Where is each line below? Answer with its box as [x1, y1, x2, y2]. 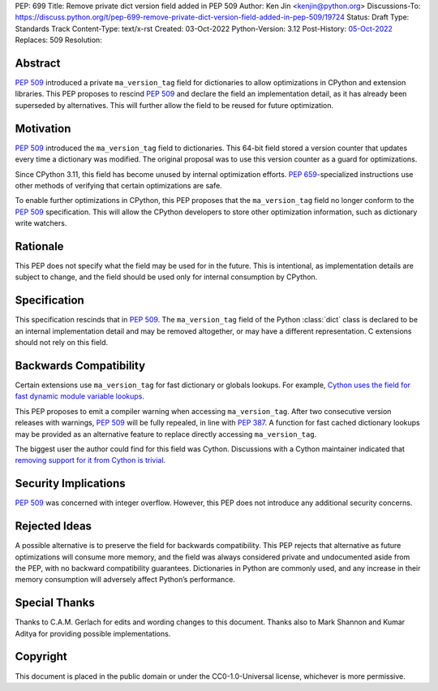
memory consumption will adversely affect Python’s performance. [15, 575, 235, 585]
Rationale [15, 240, 64, 253]
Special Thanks [15, 596, 95, 610]
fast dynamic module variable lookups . [15, 391, 145, 401]
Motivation [15, 122, 71, 136]
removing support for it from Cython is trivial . [15, 456, 166, 465]
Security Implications [15, 477, 126, 490]
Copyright [15, 650, 68, 663]
